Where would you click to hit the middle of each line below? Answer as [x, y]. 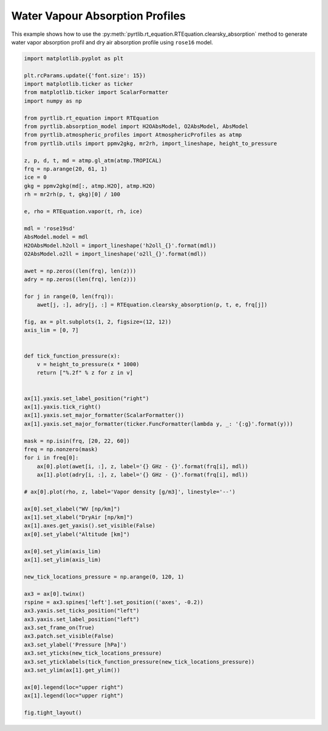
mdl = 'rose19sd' [50, 228]
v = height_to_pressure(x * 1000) [88, 364]
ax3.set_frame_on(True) [60, 628]
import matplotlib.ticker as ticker [79, 84]
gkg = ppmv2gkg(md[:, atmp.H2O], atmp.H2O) [90, 186]
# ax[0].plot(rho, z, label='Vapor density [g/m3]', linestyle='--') [130, 491]
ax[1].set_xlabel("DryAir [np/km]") [79, 517]
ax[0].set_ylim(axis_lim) [63, 551]
